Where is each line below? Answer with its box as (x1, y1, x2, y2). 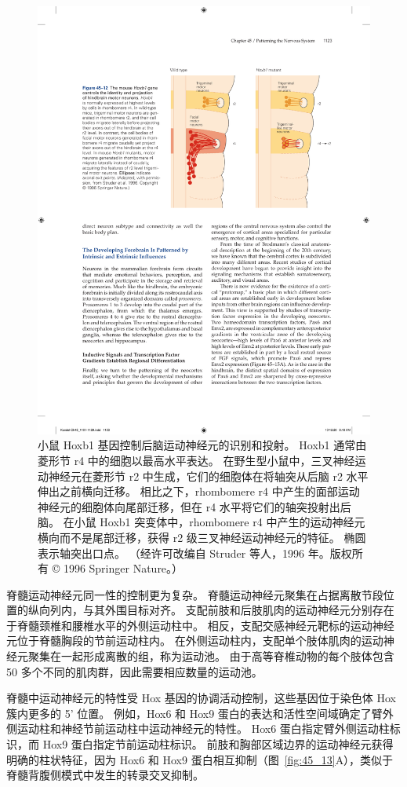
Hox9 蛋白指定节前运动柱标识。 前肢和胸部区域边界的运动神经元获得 (42, 736, 394, 752)
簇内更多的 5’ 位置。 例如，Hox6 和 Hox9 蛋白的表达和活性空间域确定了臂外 (6, 705, 394, 721)
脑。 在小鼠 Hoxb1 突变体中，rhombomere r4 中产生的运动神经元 (38, 514, 365, 530)
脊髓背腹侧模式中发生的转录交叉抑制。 (6, 767, 204, 783)
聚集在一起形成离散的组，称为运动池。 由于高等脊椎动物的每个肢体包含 (27, 648, 394, 664)
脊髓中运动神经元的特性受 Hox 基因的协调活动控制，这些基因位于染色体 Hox (6, 690, 396, 706)
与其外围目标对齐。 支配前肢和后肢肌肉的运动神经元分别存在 (82, 602, 394, 618)
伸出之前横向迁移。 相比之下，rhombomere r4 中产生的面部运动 (38, 483, 360, 500)
